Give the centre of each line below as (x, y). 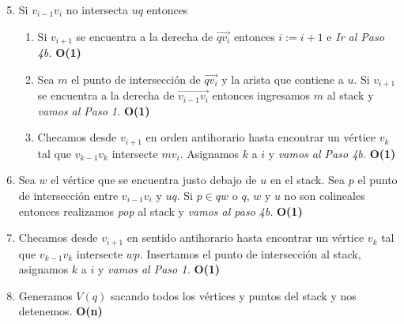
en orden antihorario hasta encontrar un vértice (261, 137)
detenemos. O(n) (60, 311)
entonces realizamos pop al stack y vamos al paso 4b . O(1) (160, 211)
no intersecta (97, 9)
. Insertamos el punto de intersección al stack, (250, 253)
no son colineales (325, 195)
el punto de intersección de (136, 79)
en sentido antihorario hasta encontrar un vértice (245, 237)
